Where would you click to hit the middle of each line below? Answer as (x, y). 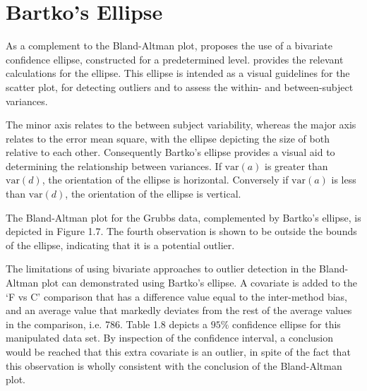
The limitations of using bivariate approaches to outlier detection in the (161, 269)
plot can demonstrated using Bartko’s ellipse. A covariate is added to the (199, 283)
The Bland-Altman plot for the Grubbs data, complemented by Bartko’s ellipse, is (183, 217)
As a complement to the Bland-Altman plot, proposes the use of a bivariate (169, 46)
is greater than (296, 166)
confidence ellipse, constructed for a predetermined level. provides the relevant (175, 59)
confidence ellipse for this (287, 324)
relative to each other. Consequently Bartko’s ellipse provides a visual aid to (170, 152)
